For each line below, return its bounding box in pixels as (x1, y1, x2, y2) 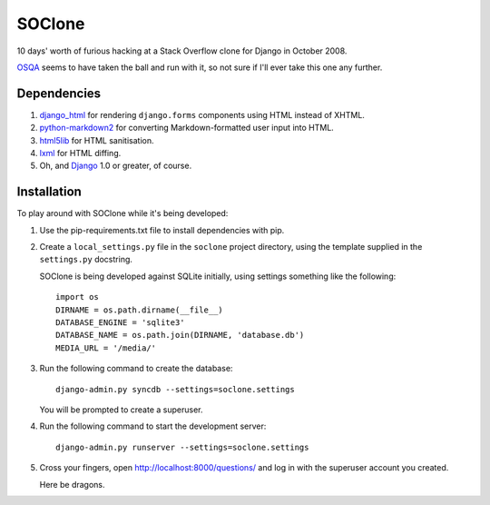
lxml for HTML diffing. (39, 148, 122, 159)
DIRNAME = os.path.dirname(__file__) (55, 304, 224, 315)
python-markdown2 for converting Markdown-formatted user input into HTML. (39, 123, 335, 134)
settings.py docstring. (39, 254, 133, 265)
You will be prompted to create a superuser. (39, 404, 203, 415)
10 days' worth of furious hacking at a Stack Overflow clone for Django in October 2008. (16, 45, 348, 56)
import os (55, 292, 99, 302)
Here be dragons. (39, 479, 105, 490)
